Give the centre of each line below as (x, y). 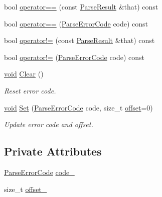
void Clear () (24, 74)
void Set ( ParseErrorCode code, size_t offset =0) (78, 107)
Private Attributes (53, 151)
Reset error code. (30, 90)
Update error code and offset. (49, 124)
